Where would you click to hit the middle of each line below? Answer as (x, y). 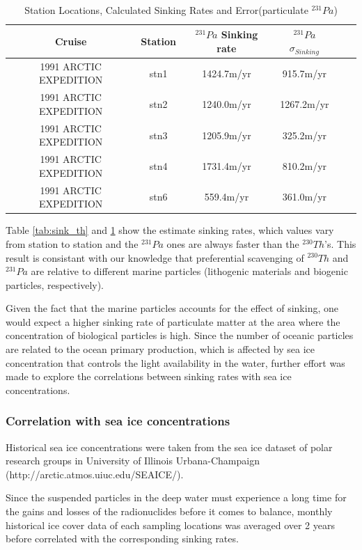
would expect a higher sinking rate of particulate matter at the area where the (173, 321)
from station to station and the (72, 243)
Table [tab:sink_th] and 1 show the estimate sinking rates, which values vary (170, 230)
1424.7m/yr (227, 73)
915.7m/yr (305, 73)
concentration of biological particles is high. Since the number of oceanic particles (180, 335)
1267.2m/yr (305, 104)
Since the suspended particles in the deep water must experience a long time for (176, 497)
